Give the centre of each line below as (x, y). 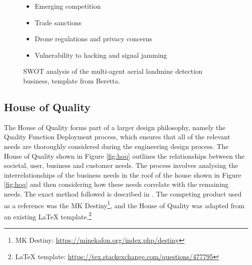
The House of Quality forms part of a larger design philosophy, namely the (115, 127)
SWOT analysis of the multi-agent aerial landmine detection (113, 71)
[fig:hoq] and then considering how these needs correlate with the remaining (116, 184)
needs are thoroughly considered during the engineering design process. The (116, 146)
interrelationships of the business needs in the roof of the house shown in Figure (123, 174)
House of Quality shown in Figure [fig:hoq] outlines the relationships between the (124, 156)
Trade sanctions (58, 22)
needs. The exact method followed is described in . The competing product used (123, 193)
